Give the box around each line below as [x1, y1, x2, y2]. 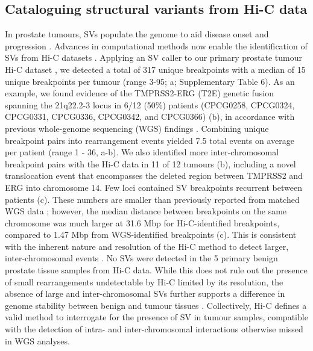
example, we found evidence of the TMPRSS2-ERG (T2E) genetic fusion [5, 87, 274, 99]
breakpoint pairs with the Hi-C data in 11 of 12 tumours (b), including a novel [5, 157, 296, 170]
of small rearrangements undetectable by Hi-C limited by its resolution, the [5, 275, 283, 288]
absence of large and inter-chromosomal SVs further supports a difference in [5, 287, 285, 300]
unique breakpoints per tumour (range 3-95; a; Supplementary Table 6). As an [5, 75, 295, 87]
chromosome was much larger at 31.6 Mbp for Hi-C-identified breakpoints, [5, 216, 280, 229]
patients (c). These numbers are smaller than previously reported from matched [5, 193, 300, 205]
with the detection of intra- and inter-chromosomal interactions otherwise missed [5, 323, 303, 335]
